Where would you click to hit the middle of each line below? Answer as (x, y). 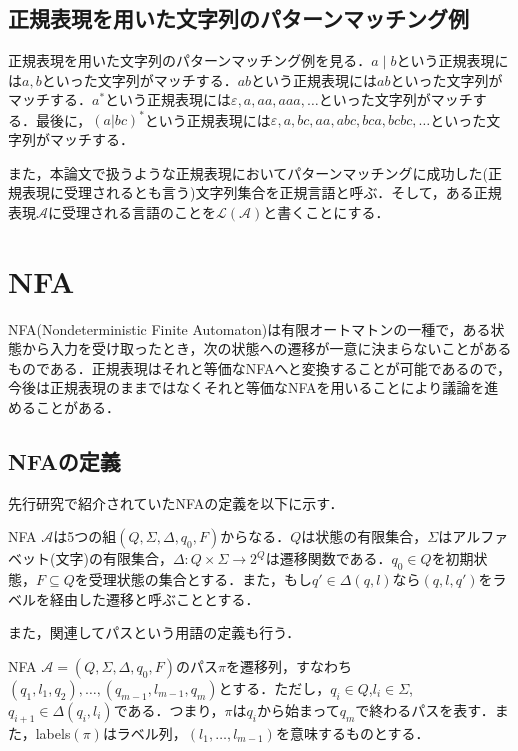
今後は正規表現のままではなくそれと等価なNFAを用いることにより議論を (246, 387)
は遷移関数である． (328, 558)
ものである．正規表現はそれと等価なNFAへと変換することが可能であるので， (260, 367)
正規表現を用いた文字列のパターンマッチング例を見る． (190, 60)
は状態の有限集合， (364, 536)
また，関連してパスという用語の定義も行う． (154, 632)
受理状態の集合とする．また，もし (200, 579)
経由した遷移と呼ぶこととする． (154, 598)
